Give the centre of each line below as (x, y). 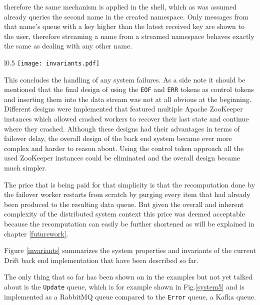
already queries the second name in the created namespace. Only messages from (126, 16)
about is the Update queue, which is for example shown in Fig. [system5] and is (124, 286)
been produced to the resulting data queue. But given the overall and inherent (124, 204)
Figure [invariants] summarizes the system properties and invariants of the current (130, 250)
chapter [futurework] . (36, 233)
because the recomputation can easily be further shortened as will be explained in (129, 223)
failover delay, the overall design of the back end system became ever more (118, 138)
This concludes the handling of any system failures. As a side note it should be (125, 79)
